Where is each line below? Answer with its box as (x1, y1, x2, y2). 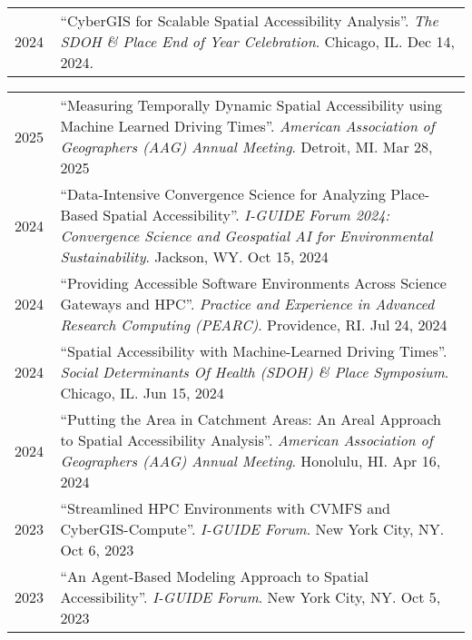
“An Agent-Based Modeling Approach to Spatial (60, 566, 369, 586)
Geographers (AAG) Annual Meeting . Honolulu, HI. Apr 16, (60, 450, 441, 471)
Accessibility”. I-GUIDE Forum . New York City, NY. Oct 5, (60, 586, 441, 607)
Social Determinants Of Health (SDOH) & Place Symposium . (60, 361, 449, 382)
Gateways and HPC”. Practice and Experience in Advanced (60, 293, 435, 314)
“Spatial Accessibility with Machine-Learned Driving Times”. (60, 340, 447, 361)
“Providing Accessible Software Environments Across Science (60, 272, 447, 293)
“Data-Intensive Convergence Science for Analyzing (60, 183, 386, 204)
